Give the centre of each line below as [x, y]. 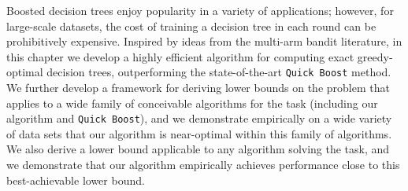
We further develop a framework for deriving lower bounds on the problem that [198, 88]
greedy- [375, 56]
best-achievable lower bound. [76, 180]
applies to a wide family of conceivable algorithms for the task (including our [192, 103]
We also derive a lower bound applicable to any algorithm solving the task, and [198, 149]
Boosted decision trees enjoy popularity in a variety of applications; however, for [200, 10]
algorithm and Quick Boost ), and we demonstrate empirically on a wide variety [199, 118]
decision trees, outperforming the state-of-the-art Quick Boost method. [219, 72]
